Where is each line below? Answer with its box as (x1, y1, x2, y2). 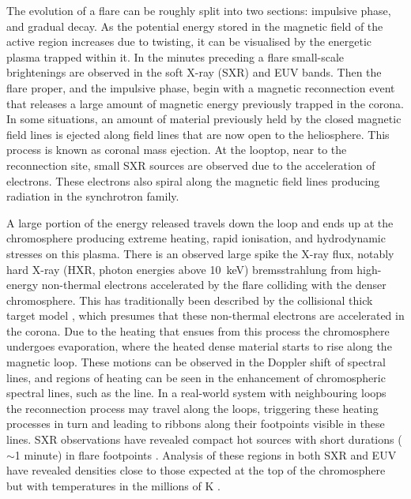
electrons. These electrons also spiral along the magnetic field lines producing (6, 172, 380, 189)
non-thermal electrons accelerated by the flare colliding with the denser (41, 276, 386, 293)
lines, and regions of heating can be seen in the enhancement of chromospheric (6, 369, 386, 385)
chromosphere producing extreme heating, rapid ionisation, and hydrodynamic (6, 230, 386, 246)
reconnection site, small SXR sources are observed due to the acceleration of (6, 156, 375, 173)
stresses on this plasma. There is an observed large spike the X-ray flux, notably (6, 245, 394, 261)
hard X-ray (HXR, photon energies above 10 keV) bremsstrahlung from (6, 261, 353, 277)
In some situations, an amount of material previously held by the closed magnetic (6, 111, 402, 127)
